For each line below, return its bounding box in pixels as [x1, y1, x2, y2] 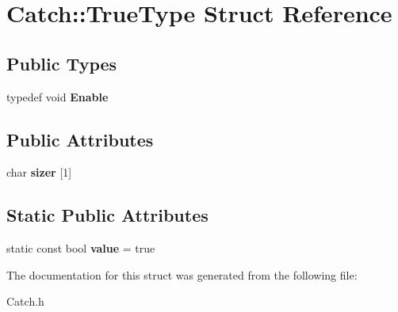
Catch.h [6, 293, 44, 310]
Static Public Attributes [6, 203, 209, 227]
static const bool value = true [6, 240, 155, 257]
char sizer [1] [6, 164, 72, 181]
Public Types [6, 51, 117, 75]
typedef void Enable [6, 88, 109, 105]
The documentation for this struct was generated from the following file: [6, 266, 358, 283]
